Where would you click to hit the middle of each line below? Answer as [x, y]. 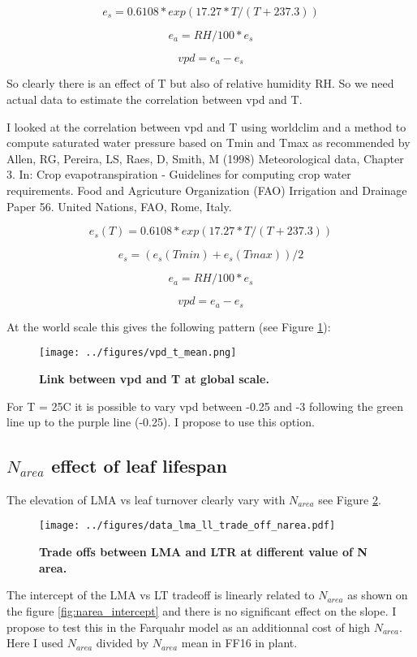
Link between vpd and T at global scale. [154, 378]
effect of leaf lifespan [139, 466]
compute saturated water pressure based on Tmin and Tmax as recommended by [208, 143]
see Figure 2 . [350, 499]
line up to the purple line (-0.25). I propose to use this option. [161, 422]
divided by [123, 643]
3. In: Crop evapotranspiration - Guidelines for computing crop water [179, 174]
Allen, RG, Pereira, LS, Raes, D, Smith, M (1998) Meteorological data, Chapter [205, 158]
